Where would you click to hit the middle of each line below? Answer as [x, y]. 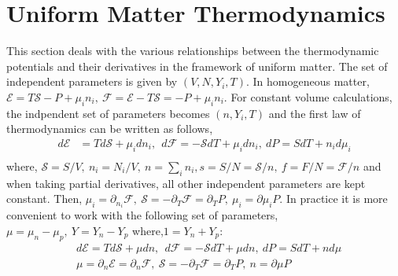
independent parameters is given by [92, 81]
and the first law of [315, 113]
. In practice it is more [334, 199]
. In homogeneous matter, [308, 81]
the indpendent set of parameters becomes [108, 113]
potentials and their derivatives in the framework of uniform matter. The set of [197, 66]
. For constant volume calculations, [308, 96]
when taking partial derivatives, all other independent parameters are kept [186, 183]
